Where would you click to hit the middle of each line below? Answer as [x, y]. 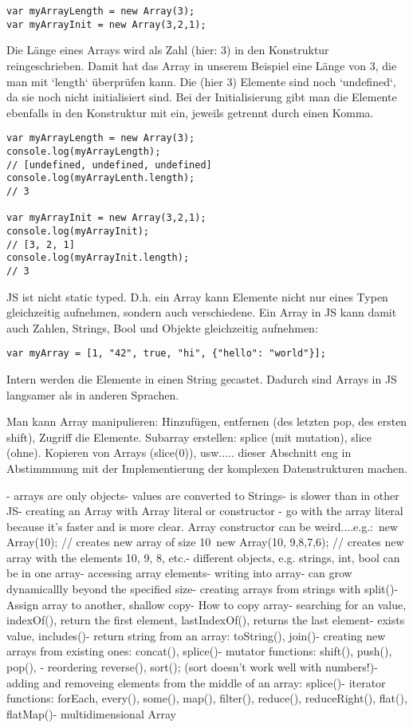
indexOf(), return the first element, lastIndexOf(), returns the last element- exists [206, 620]
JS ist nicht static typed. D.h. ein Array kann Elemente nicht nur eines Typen [197, 296]
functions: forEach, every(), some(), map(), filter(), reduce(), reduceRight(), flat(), [207, 698]
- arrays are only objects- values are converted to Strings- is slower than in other [203, 495]
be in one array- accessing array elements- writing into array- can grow [179, 573]
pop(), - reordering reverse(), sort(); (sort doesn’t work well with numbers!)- [192, 667]
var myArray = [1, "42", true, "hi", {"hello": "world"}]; [166, 354]
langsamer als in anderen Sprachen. [93, 394]
